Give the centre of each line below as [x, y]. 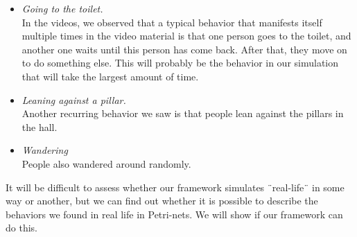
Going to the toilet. [62, 8]
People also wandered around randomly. [106, 163]
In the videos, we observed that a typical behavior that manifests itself [172, 22]
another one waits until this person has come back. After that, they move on [184, 49]
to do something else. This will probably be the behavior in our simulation [180, 63]
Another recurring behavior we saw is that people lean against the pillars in [183, 113]
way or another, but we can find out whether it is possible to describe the [162, 201]
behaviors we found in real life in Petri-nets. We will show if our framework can [174, 214]
